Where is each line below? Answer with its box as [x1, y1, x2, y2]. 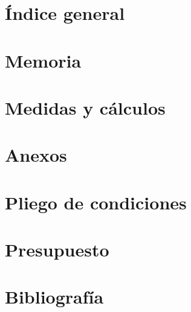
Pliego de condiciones [5, 189, 187, 214]
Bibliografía [5, 284, 104, 309]
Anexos [5, 142, 67, 167]
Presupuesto [5, 237, 109, 262]
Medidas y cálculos [5, 95, 166, 119]
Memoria [5, 48, 82, 72]
